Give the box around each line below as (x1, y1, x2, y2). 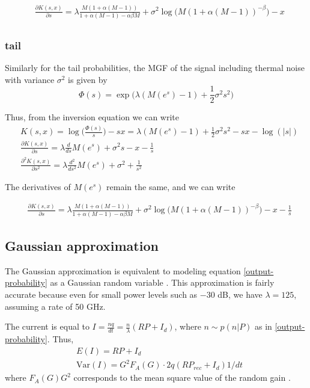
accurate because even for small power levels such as (5, 288, 198, 301)
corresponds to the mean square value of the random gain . (73, 371, 291, 384)
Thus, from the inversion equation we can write (5, 111, 179, 123)
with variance (5, 73, 55, 85)
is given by (68, 73, 108, 85)
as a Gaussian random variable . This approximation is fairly (50, 276, 275, 289)
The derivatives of (5, 180, 71, 193)
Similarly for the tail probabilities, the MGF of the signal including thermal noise (5, 61, 305, 74)
